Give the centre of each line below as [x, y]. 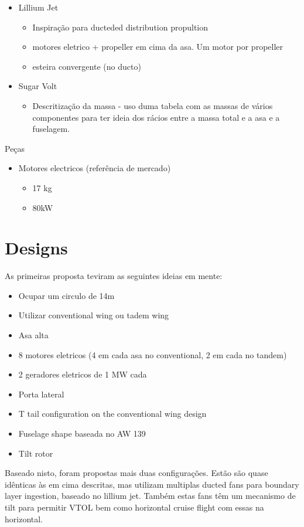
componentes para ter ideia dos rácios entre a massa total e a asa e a [156, 117]
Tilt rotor [36, 453]
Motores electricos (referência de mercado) [95, 168]
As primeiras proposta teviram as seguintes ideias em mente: [114, 276]
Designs [36, 248]
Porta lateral [41, 394]
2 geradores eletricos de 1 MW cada [83, 374]
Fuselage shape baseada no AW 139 [82, 433]
